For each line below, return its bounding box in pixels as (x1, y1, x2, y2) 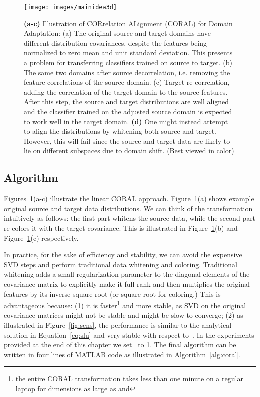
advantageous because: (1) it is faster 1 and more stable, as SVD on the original (4, 299, 246, 310)
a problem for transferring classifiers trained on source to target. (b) (24, 57, 232, 68)
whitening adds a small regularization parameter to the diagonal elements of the (4, 269, 250, 279)
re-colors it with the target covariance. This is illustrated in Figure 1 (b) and (4, 222, 238, 233)
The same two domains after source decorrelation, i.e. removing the (24, 67, 230, 77)
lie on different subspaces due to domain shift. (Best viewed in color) (24, 145, 234, 156)
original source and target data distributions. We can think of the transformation (4, 203, 253, 213)
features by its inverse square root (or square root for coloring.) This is (4, 288, 221, 299)
